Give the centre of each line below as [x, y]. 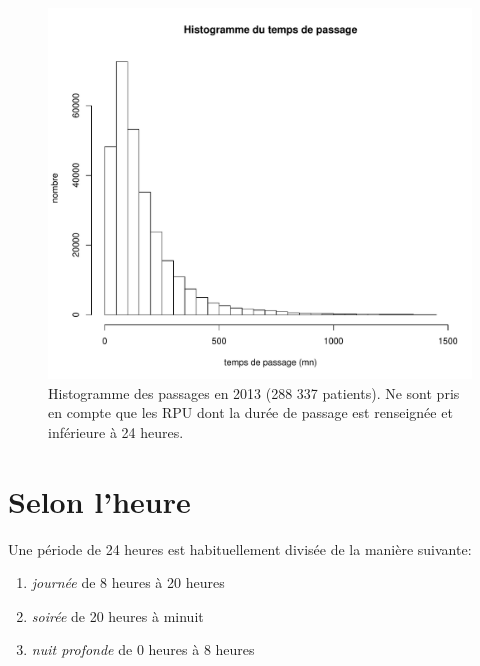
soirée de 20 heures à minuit [117, 615]
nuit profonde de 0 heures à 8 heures [143, 649]
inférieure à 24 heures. [116, 431]
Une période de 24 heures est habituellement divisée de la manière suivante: [240, 548]
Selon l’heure [99, 500]
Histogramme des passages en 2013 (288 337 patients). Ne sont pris [254, 392]
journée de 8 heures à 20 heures [128, 582]
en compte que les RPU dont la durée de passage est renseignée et [250, 412]
